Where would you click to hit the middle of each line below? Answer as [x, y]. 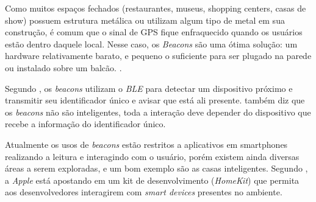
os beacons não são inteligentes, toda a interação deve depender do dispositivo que [158, 112]
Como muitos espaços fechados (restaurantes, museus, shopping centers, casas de [156, 8]
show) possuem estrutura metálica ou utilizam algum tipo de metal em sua [145, 20]
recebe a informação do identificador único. [85, 124]
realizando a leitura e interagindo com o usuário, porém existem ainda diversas [152, 156]
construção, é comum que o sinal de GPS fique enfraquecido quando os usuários [154, 32]
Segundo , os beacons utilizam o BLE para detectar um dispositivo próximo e [149, 88]
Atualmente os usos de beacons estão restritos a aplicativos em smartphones [146, 144]
